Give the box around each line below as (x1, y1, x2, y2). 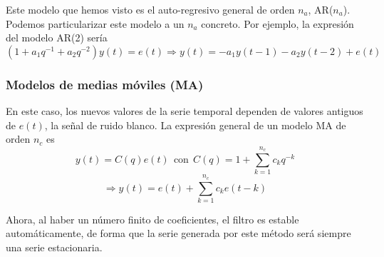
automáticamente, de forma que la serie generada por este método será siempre (6, 226, 351, 241)
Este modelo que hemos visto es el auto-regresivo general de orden (6, 2, 295, 16)
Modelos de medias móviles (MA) (6, 75, 204, 93)
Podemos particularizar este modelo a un (6, 16, 185, 31)
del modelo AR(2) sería (6, 30, 108, 45)
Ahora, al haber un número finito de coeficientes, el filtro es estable (6, 211, 299, 226)
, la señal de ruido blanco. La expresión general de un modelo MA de (44, 117, 346, 132)
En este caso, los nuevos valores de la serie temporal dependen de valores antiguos (6, 104, 363, 118)
